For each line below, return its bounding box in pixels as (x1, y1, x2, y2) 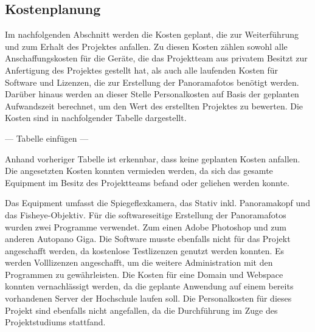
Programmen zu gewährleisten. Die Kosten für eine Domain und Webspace (5, 268, 283, 280)
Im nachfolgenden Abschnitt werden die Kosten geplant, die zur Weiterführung (5, 28, 299, 41)
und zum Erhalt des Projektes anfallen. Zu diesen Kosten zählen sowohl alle (5, 40, 288, 52)
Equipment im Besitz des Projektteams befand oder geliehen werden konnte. (5, 176, 289, 188)
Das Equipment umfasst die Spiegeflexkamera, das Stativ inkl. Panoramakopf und (5, 196, 310, 209)
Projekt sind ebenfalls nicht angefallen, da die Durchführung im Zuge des (5, 303, 278, 316)
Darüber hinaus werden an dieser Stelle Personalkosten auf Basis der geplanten (5, 88, 299, 100)
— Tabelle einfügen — (5, 131, 89, 144)
